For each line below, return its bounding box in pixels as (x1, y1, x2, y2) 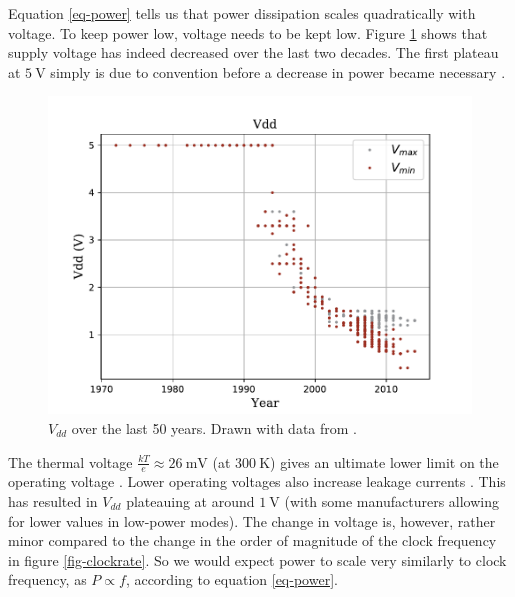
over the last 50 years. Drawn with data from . (71, 417, 357, 438)
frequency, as (8, 569, 87, 590)
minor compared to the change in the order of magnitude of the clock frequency (8, 530, 497, 551)
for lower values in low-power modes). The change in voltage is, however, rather (8, 510, 496, 531)
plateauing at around (126, 490, 255, 511)
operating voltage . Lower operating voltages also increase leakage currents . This (8, 471, 506, 492)
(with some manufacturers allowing (284, 490, 499, 511)
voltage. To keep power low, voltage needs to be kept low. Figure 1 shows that (8, 22, 488, 43)
